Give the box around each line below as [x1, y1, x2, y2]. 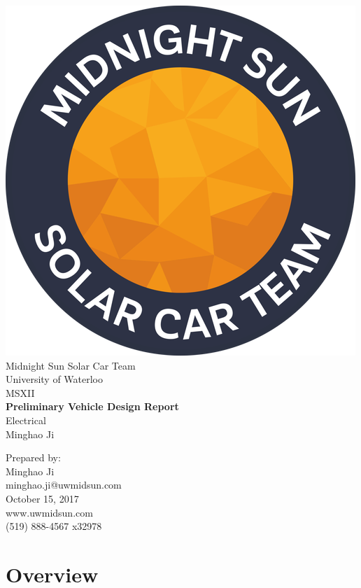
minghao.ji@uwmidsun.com [6, 477, 122, 492]
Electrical [6, 412, 46, 427]
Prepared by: [6, 450, 61, 465]
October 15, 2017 [6, 491, 79, 505]
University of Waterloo [6, 372, 104, 386]
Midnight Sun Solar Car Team [6, 358, 136, 372]
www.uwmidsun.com [6, 505, 93, 519]
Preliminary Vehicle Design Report [6, 399, 179, 414]
